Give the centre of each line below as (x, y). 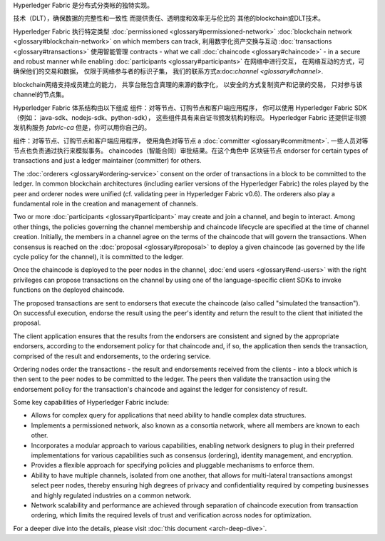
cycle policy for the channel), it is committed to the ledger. (99, 256)
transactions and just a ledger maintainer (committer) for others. (107, 161)
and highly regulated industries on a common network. (111, 495)
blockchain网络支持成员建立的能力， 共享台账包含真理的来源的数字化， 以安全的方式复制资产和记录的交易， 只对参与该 (188, 84)
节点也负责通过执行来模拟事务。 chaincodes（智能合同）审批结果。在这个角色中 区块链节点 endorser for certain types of (191, 151)
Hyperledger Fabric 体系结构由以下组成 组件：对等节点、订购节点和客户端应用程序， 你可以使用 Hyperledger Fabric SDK (190, 108)
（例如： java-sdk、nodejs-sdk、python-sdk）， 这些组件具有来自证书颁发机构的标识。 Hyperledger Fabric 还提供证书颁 (190, 117)
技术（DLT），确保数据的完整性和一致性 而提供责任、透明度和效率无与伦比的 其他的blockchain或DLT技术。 (169, 19)
